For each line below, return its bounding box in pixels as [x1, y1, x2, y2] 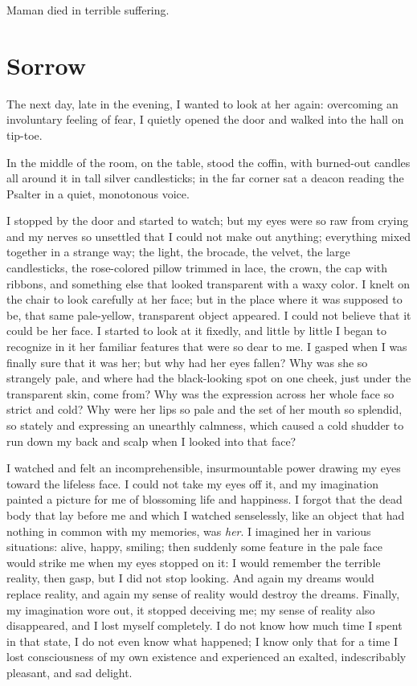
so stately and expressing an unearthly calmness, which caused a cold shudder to [6, 417, 404, 433]
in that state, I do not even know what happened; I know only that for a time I [6, 632, 399, 649]
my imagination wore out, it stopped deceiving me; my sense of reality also [6, 601, 375, 618]
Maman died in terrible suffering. [6, 2, 170, 18]
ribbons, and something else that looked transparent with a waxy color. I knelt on [6, 275, 411, 292]
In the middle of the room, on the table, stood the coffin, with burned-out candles [6, 153, 411, 170]
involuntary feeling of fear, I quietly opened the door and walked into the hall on [6, 111, 404, 128]
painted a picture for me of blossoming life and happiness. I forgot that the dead [6, 491, 403, 508]
